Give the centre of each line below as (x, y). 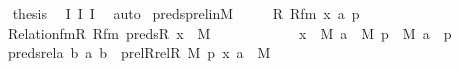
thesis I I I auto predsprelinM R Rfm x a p (186, 13)
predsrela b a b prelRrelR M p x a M (139, 52)
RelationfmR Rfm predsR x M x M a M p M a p (229, 32)
